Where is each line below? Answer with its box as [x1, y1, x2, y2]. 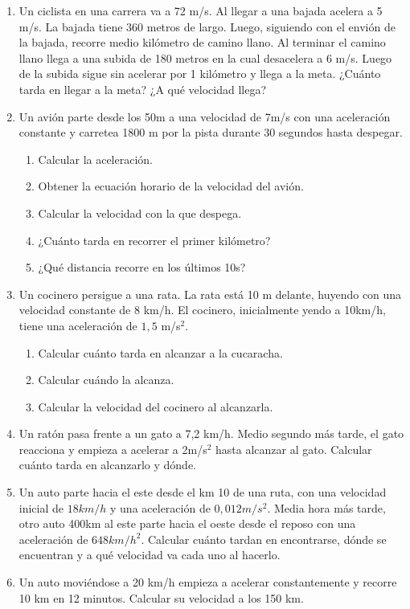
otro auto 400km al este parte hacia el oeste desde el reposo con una [18, 515, 356, 532]
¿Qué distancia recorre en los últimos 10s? [38, 259, 246, 276]
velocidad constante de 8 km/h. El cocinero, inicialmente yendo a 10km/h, [18, 301, 386, 318]
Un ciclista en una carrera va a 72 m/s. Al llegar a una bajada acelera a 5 [18, 2, 383, 18]
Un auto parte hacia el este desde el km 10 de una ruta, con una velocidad [18, 484, 387, 501]
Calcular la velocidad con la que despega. [38, 204, 242, 221]
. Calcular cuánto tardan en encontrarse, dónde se [141, 530, 387, 547]
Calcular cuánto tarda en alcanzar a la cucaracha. [38, 344, 283, 361]
